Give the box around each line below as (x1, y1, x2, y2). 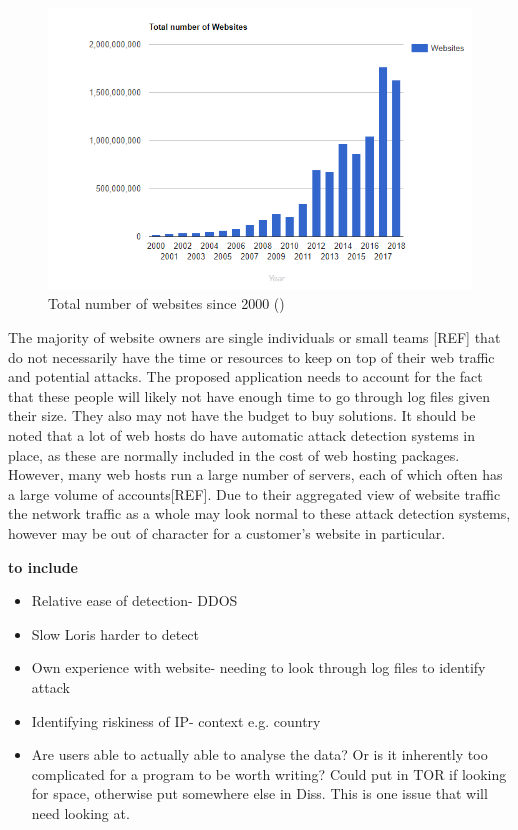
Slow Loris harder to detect (31, 623, 200, 644)
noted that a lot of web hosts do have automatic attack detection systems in (8, 424, 475, 445)
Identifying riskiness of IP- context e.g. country (31, 710, 321, 731)
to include (8, 556, 78, 577)
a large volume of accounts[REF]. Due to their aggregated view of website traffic (8, 483, 501, 504)
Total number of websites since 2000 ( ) (48, 293, 285, 314)
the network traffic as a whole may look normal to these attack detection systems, (8, 503, 511, 524)
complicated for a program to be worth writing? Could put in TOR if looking (31, 763, 507, 784)
